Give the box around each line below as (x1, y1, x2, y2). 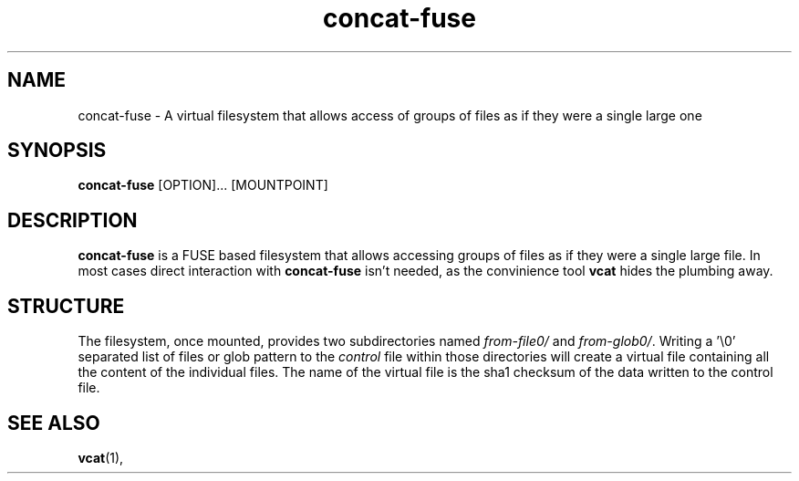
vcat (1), (78, 449, 124, 465)
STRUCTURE (7, 294, 125, 318)
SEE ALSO (7, 411, 100, 434)
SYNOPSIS (7, 139, 107, 162)
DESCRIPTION (7, 208, 138, 232)
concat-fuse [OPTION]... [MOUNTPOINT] (78, 177, 328, 193)
